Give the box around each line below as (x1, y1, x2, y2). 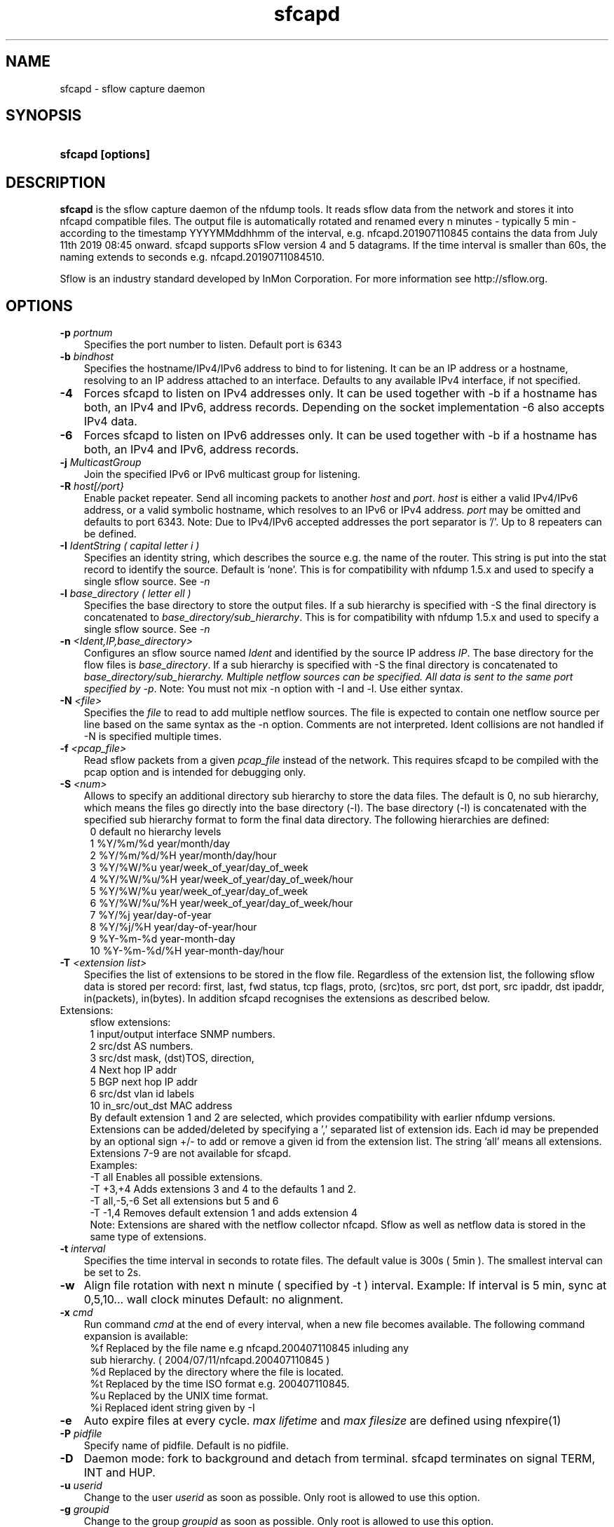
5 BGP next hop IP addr (90, 1076, 198, 1088)
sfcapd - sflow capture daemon (60, 82, 205, 95)
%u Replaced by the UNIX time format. (90, 1390, 268, 1402)
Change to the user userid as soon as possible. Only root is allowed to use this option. (83, 1491, 480, 1504)
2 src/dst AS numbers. (90, 1040, 193, 1053)
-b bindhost (60, 350, 114, 363)
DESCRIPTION (6, 173, 106, 191)
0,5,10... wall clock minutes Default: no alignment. (83, 1292, 343, 1307)
